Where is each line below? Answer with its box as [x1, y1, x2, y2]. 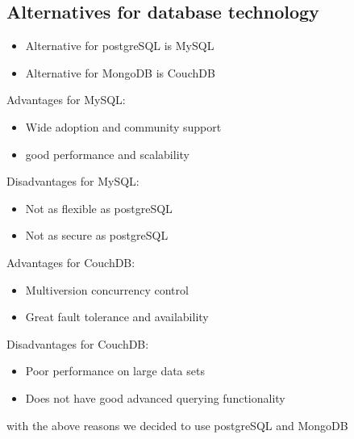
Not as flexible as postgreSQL [25, 199, 173, 216]
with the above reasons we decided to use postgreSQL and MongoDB [6, 416, 348, 433]
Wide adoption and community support [25, 118, 222, 135]
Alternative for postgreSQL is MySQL [25, 37, 214, 54]
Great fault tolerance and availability [25, 308, 209, 325]
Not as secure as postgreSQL [25, 227, 169, 244]
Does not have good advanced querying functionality [25, 389, 285, 406]
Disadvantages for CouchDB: [6, 335, 149, 352]
